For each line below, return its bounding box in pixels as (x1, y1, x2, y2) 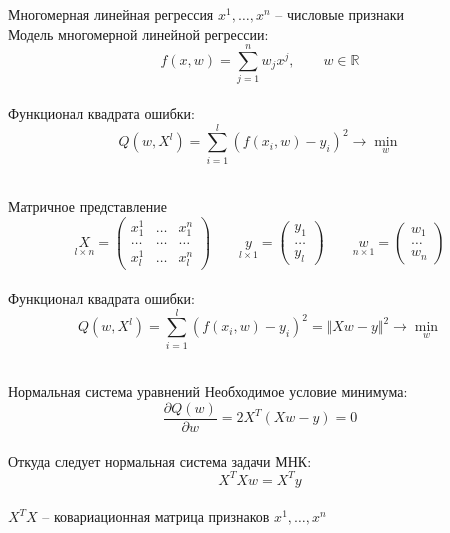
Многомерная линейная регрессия (8, 4, 214, 24)
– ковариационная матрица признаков (42, 506, 270, 527)
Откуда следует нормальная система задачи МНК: (8, 450, 312, 471)
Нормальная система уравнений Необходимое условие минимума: (8, 381, 408, 402)
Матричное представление (8, 196, 167, 217)
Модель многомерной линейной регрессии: (8, 23, 269, 44)
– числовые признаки (275, 4, 405, 24)
